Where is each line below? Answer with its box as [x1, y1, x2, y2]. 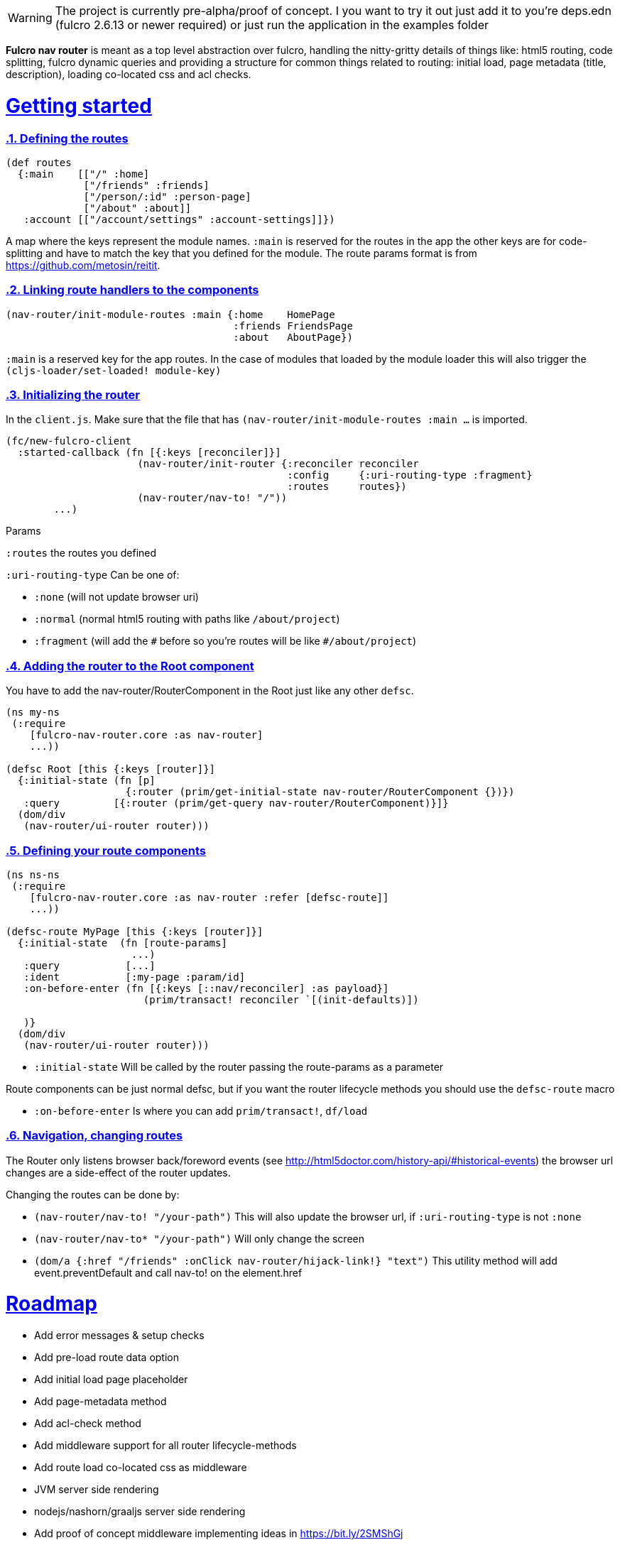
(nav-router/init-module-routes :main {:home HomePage [6, 308, 335, 320]
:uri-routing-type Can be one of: [6, 569, 180, 582]
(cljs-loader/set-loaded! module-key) [6, 364, 222, 376]
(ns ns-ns [6, 868, 60, 880]
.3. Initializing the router [6, 388, 140, 402]
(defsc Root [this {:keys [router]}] [6, 763, 216, 775]
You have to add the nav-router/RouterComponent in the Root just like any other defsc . [6, 684, 414, 697]
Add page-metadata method [34, 1395, 167, 1408]
